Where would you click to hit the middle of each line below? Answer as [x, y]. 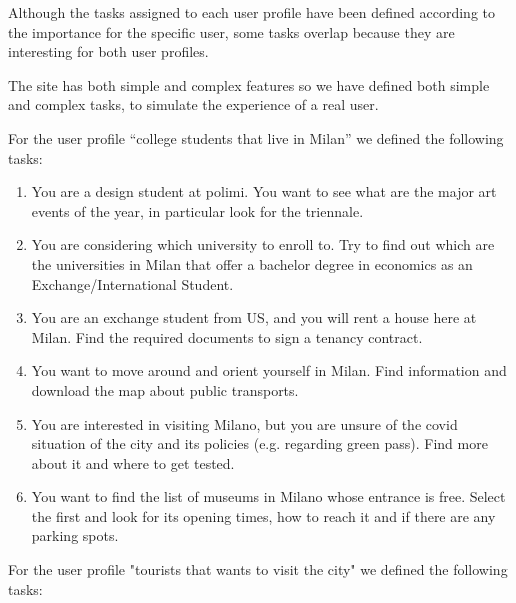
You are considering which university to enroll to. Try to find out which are [263, 244]
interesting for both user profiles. [108, 51]
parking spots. [75, 535]
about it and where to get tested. [133, 462]
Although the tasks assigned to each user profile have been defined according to [251, 12]
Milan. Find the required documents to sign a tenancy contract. [227, 336]
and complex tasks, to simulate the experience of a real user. [193, 104]
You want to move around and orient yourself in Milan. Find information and [269, 370]
